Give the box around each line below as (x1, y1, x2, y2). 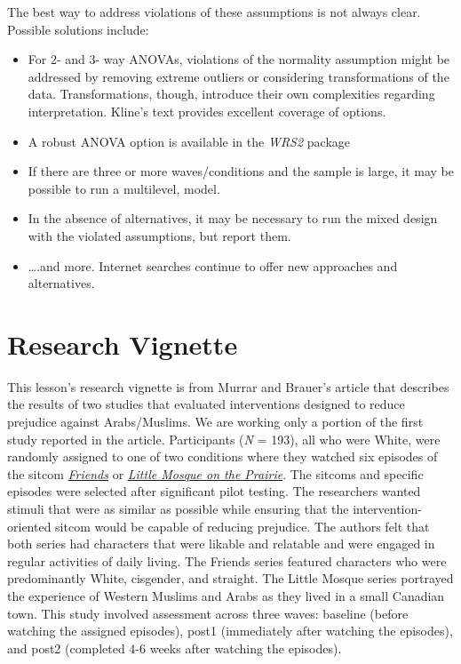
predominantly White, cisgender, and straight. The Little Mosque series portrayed (7, 569, 454, 588)
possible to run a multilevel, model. (28, 179, 220, 197)
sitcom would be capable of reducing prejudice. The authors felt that (55, 516, 430, 535)
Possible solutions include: (7, 20, 149, 38)
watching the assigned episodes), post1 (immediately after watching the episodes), (7, 621, 453, 640)
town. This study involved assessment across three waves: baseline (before (7, 604, 409, 622)
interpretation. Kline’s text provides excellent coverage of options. (28, 101, 386, 120)
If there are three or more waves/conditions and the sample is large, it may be (28, 162, 455, 180)
